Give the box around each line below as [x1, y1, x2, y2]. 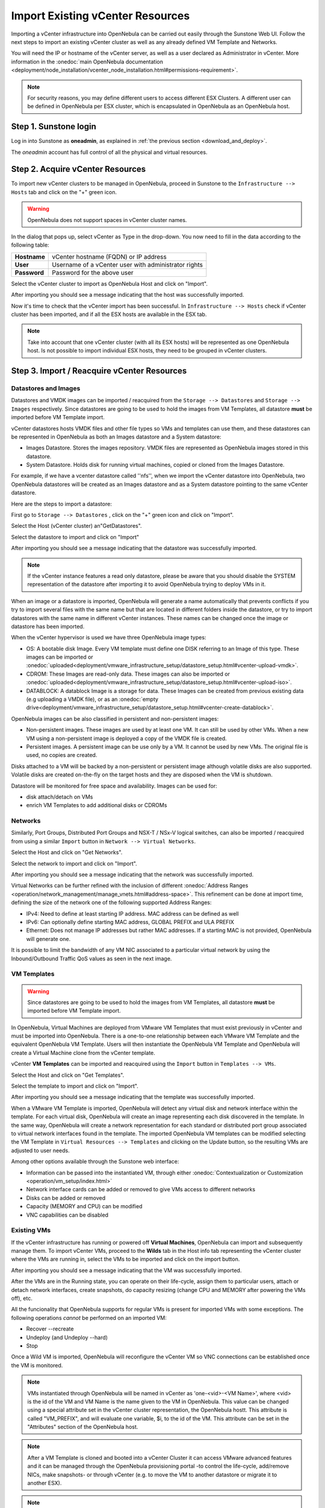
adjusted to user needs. [11, 1147, 70, 1154]
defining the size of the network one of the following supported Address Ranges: [11, 899, 212, 906]
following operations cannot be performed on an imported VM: [11, 1314, 167, 1321]
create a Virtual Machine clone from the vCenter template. [11, 1049, 156, 1056]
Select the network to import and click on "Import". [11, 860, 138, 867]
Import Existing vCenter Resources [11, 9, 190, 22]
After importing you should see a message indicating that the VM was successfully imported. [11, 1267, 242, 1274]
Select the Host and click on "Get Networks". [11, 849, 123, 856]
